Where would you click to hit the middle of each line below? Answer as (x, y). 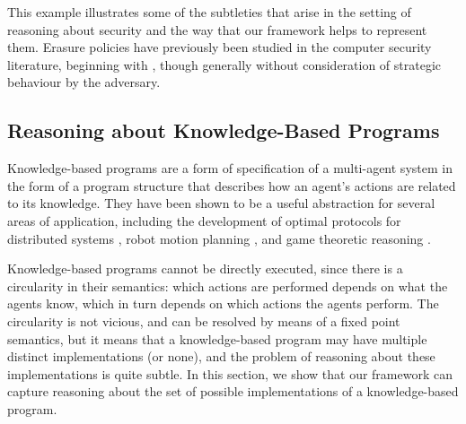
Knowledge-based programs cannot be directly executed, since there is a (205, 268)
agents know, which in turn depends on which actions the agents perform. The (223, 303)
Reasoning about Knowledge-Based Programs (224, 130)
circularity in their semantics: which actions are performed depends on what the (228, 286)
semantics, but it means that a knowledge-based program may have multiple (217, 338)
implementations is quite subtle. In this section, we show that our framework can (230, 373)
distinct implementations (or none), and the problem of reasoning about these (221, 356)
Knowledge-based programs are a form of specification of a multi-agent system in (230, 168)
